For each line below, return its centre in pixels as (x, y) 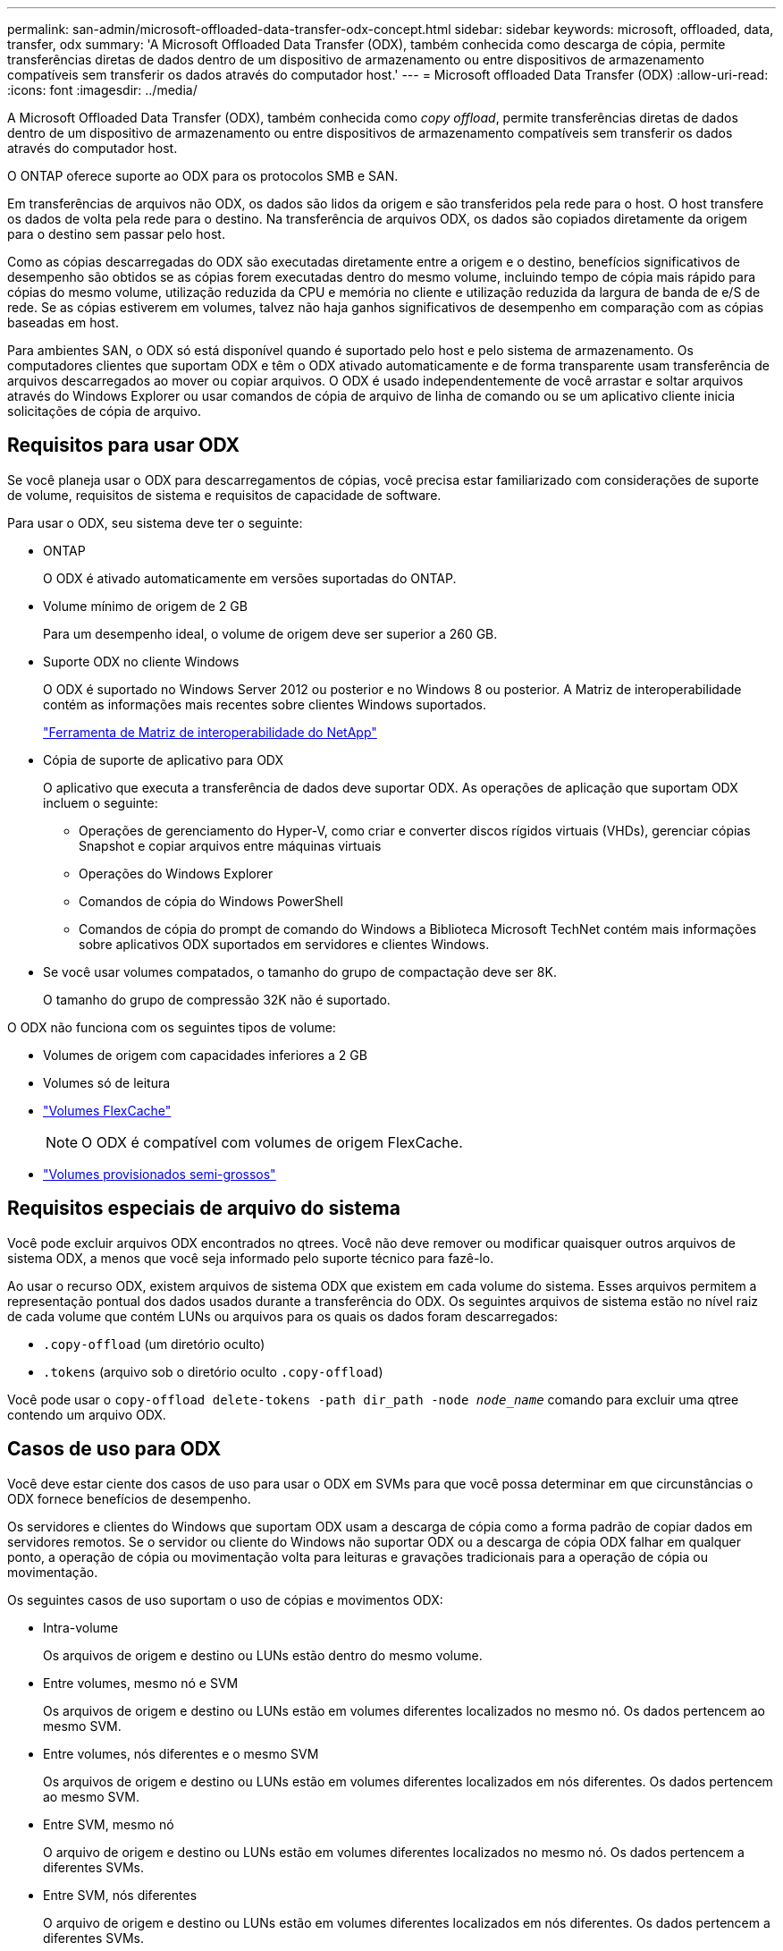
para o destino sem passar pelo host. (116, 234)
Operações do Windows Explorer (176, 873)
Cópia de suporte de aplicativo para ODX (164, 759)
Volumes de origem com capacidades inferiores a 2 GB (205, 1055)
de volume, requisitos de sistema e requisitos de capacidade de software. (224, 495)
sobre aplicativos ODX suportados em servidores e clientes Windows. (284, 944)
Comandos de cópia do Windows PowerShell (211, 901)
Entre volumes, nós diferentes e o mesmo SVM (181, 1753)
